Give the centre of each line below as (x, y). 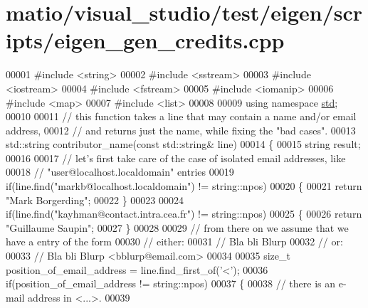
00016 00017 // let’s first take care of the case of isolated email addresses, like (176, 158)
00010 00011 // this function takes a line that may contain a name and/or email (181, 116)
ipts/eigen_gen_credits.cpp (145, 40)
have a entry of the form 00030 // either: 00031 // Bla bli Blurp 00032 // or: (174, 241)
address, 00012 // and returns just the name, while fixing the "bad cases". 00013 (181, 130)
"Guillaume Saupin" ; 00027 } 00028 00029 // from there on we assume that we (177, 227)
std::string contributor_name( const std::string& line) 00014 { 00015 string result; (183, 144)
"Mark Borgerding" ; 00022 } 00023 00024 (95, 200)
